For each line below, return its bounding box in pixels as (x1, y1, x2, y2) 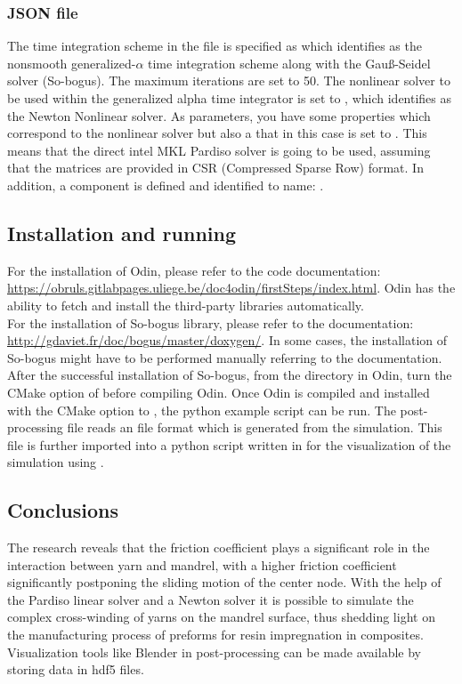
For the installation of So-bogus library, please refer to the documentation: (7, 313, 414, 332)
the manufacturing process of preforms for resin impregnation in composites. (7, 625, 424, 644)
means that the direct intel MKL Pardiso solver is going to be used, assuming (7, 141, 431, 159)
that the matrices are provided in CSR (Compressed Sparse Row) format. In (7, 158, 424, 177)
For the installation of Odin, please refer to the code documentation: (7, 261, 381, 279)
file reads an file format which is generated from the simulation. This (67, 418, 442, 437)
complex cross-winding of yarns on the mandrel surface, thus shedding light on (7, 608, 435, 626)
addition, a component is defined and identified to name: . (7, 175, 324, 194)
